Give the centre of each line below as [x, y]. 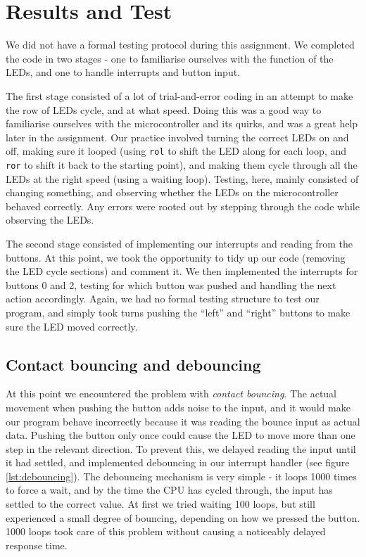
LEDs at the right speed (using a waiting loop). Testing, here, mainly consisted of [182, 178]
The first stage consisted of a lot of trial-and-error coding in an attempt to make [179, 95]
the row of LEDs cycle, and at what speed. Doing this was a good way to [164, 109]
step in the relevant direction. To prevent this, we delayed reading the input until [181, 448]
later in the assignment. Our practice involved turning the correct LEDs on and [177, 137]
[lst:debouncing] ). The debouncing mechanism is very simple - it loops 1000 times [181, 476]
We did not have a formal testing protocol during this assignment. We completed [180, 45]
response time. [37, 545]
